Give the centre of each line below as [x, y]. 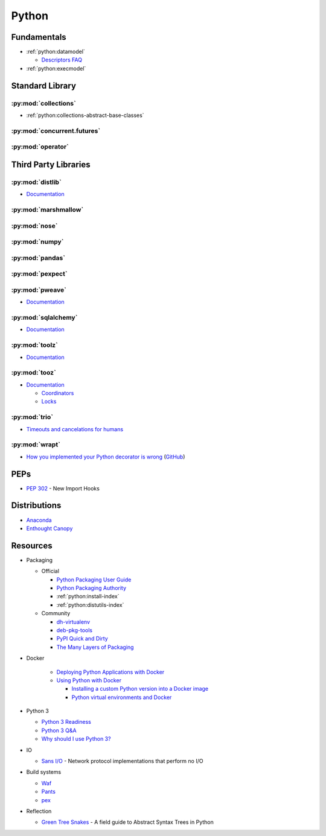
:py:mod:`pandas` [38, 258]
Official [50, 571]
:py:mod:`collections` [44, 103]
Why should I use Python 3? [76, 739]
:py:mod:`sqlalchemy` [44, 318]
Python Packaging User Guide [94, 580]
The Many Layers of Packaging [95, 647]
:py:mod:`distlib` [36, 182]
